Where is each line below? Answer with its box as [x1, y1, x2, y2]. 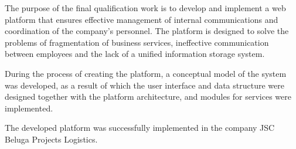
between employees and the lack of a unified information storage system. [5, 48, 265, 60]
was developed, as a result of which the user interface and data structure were [5, 79, 284, 91]
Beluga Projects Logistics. [5, 133, 98, 145]
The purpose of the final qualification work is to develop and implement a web [5, 2, 286, 13]
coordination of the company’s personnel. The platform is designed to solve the [5, 25, 289, 37]
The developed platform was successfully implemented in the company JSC [5, 121, 275, 134]
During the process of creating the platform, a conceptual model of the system [5, 67, 287, 79]
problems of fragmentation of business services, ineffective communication [5, 36, 269, 48]
